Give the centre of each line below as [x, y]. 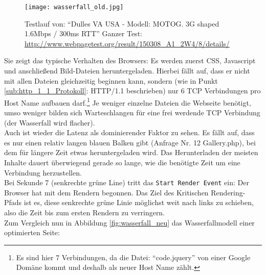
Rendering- [228, 192]
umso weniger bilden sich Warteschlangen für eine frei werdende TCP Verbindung [132, 112]
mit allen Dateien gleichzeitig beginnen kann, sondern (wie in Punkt [111, 80]
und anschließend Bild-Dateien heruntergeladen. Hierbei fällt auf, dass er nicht [127, 71]
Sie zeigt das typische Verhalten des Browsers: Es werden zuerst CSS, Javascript [130, 60]
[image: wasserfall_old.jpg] [74, 7]
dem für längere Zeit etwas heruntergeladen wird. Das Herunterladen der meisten [131, 152]
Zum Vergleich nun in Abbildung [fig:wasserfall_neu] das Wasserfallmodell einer [129, 222]
